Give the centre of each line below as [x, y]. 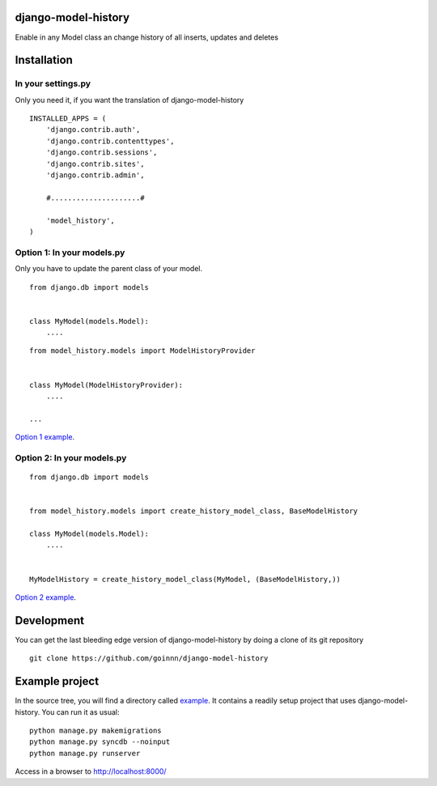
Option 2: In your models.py [71, 457]
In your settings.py [53, 83]
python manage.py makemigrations [95, 731]
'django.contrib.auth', [93, 130]
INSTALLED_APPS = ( [68, 119]
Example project [57, 681]
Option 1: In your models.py [70, 253]
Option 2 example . [46, 597]
